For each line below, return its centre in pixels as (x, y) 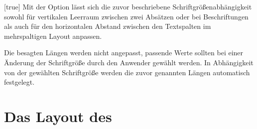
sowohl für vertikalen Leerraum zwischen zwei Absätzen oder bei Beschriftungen (126, 16)
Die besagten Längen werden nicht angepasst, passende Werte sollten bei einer (124, 53)
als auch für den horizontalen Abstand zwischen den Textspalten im (108, 26)
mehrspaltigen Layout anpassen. (53, 36)
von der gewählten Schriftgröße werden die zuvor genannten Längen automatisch (127, 72)
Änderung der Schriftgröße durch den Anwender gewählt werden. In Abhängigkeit (129, 62)
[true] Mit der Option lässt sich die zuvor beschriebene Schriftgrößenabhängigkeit (128, 6)
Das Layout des (58, 116)
